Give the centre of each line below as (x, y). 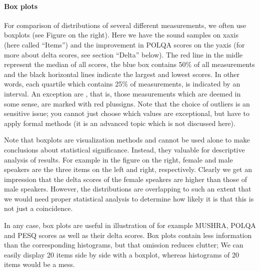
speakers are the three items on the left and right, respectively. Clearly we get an (128, 169)
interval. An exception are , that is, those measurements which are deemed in (122, 93)
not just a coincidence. (38, 208)
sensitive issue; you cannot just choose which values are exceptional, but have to (127, 113)
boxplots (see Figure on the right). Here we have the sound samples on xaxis (121, 35)
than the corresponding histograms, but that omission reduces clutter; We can (124, 245)
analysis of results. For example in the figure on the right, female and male (118, 159)
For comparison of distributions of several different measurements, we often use (125, 25)
